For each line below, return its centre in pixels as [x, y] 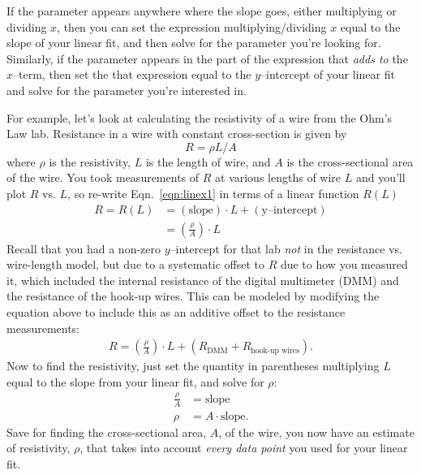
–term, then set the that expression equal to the [132, 74]
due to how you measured [344, 264]
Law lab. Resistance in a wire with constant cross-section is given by [177, 134]
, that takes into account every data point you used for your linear [244, 448]
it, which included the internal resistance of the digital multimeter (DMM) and [203, 280]
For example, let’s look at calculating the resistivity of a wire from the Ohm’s [200, 117]
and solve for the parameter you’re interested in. [127, 90]
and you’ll [380, 177]
